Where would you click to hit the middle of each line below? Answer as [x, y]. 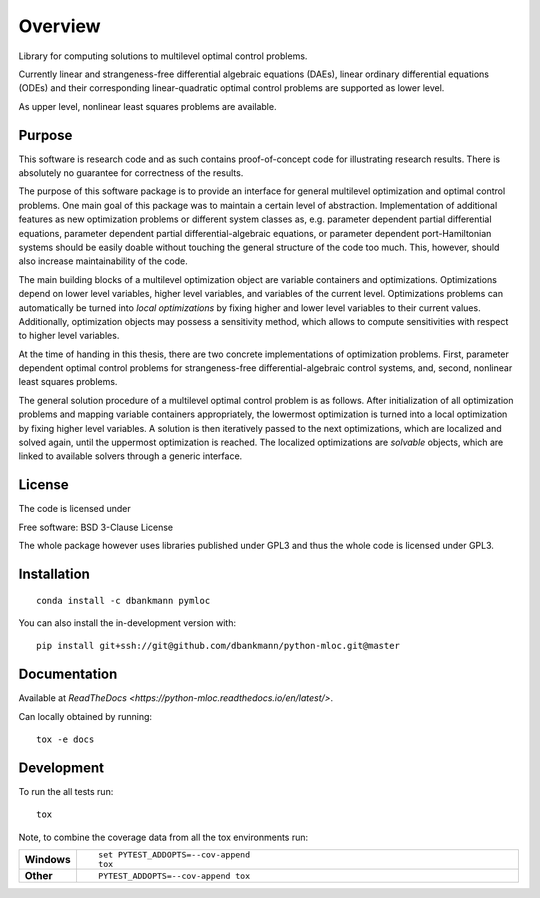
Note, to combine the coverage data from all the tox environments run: [163, 837]
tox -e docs [65, 739]
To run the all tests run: [66, 791]
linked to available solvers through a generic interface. [130, 456]
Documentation [68, 674]
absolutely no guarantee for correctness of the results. [131, 173]
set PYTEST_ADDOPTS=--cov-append [174, 855]
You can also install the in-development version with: [127, 622]
